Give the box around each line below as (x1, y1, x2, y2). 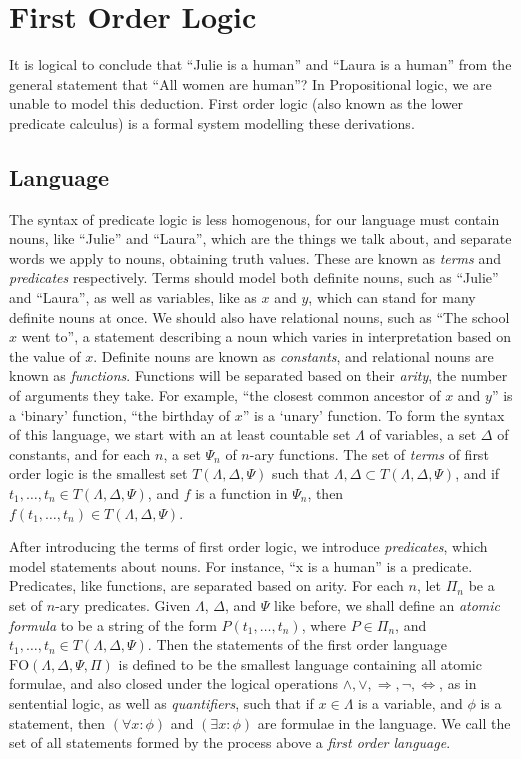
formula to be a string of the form (9, 614, 217, 635)
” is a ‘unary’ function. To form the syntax (242, 404, 505, 425)
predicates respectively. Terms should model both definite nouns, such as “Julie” (9, 267, 499, 288)
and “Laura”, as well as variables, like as (9, 287, 257, 308)
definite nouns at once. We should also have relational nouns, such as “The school (9, 306, 510, 327)
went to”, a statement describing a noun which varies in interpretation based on (21, 326, 511, 347)
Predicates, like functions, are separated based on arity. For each (9, 575, 404, 596)
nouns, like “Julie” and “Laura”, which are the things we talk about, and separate (9, 228, 512, 249)
